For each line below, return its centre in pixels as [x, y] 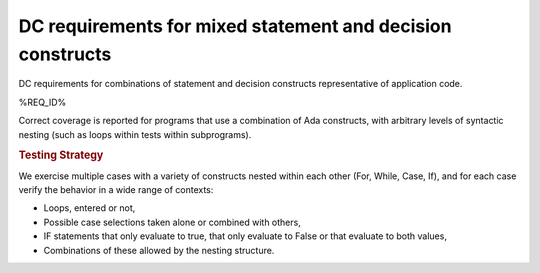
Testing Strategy [61, 155]
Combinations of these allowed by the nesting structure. [159, 250]
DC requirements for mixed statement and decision [235, 26]
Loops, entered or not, [89, 208]
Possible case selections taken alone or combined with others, [172, 222]
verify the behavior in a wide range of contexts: [116, 189]
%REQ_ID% [42, 102]
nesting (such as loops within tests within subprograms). [135, 134]
